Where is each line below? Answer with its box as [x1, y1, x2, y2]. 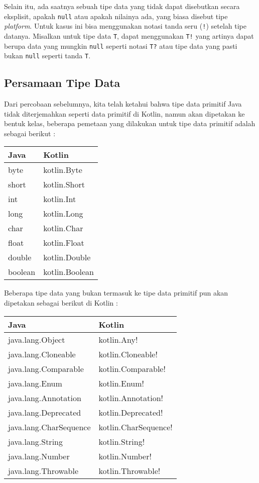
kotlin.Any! [98, 333, 138, 345]
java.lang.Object [8, 333, 65, 345]
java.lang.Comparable [8, 362, 84, 374]
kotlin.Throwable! [98, 464, 161, 476]
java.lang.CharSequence [8, 421, 91, 433]
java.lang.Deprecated [8, 406, 81, 418]
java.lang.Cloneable [8, 348, 76, 360]
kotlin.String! [98, 435, 145, 447]
